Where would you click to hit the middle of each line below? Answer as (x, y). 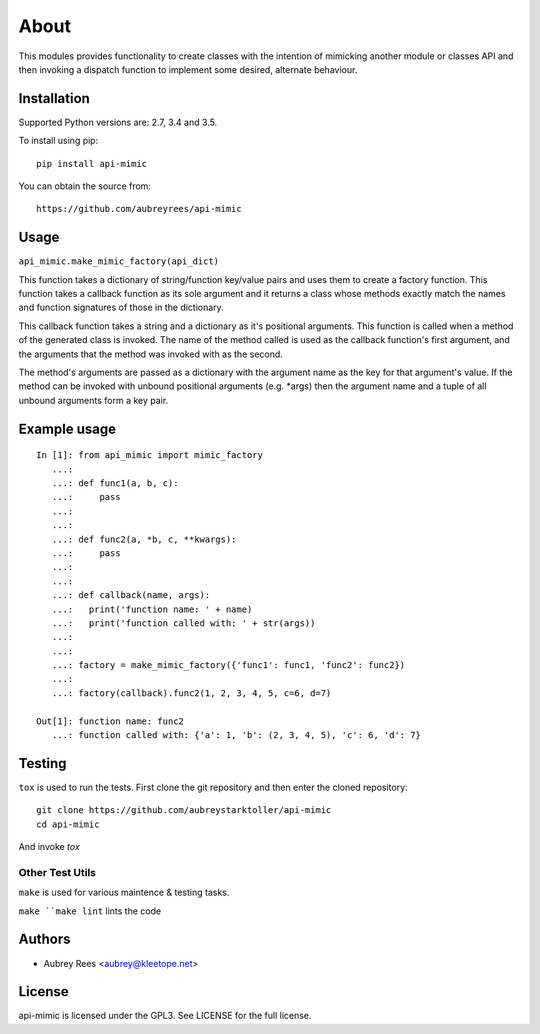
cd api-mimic (68, 824)
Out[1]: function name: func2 (110, 721)
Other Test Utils (57, 872)
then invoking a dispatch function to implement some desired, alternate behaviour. (188, 69)
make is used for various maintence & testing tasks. (124, 892)
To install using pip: (58, 141)
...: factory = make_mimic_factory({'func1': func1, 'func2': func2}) (228, 665)
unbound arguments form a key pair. (93, 400)
